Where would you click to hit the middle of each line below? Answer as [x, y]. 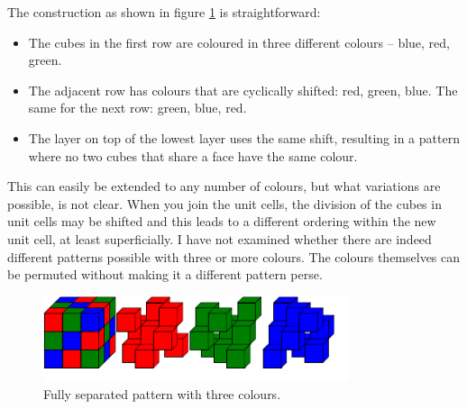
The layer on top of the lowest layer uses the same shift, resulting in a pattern [244, 137]
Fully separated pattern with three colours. [162, 393]
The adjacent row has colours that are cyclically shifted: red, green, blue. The [243, 90]
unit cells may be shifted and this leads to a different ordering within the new [222, 221]
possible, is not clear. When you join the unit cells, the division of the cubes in [224, 203]
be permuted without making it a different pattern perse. [165, 274]
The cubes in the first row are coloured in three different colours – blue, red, [239, 42]
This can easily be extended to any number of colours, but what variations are [224, 186]
